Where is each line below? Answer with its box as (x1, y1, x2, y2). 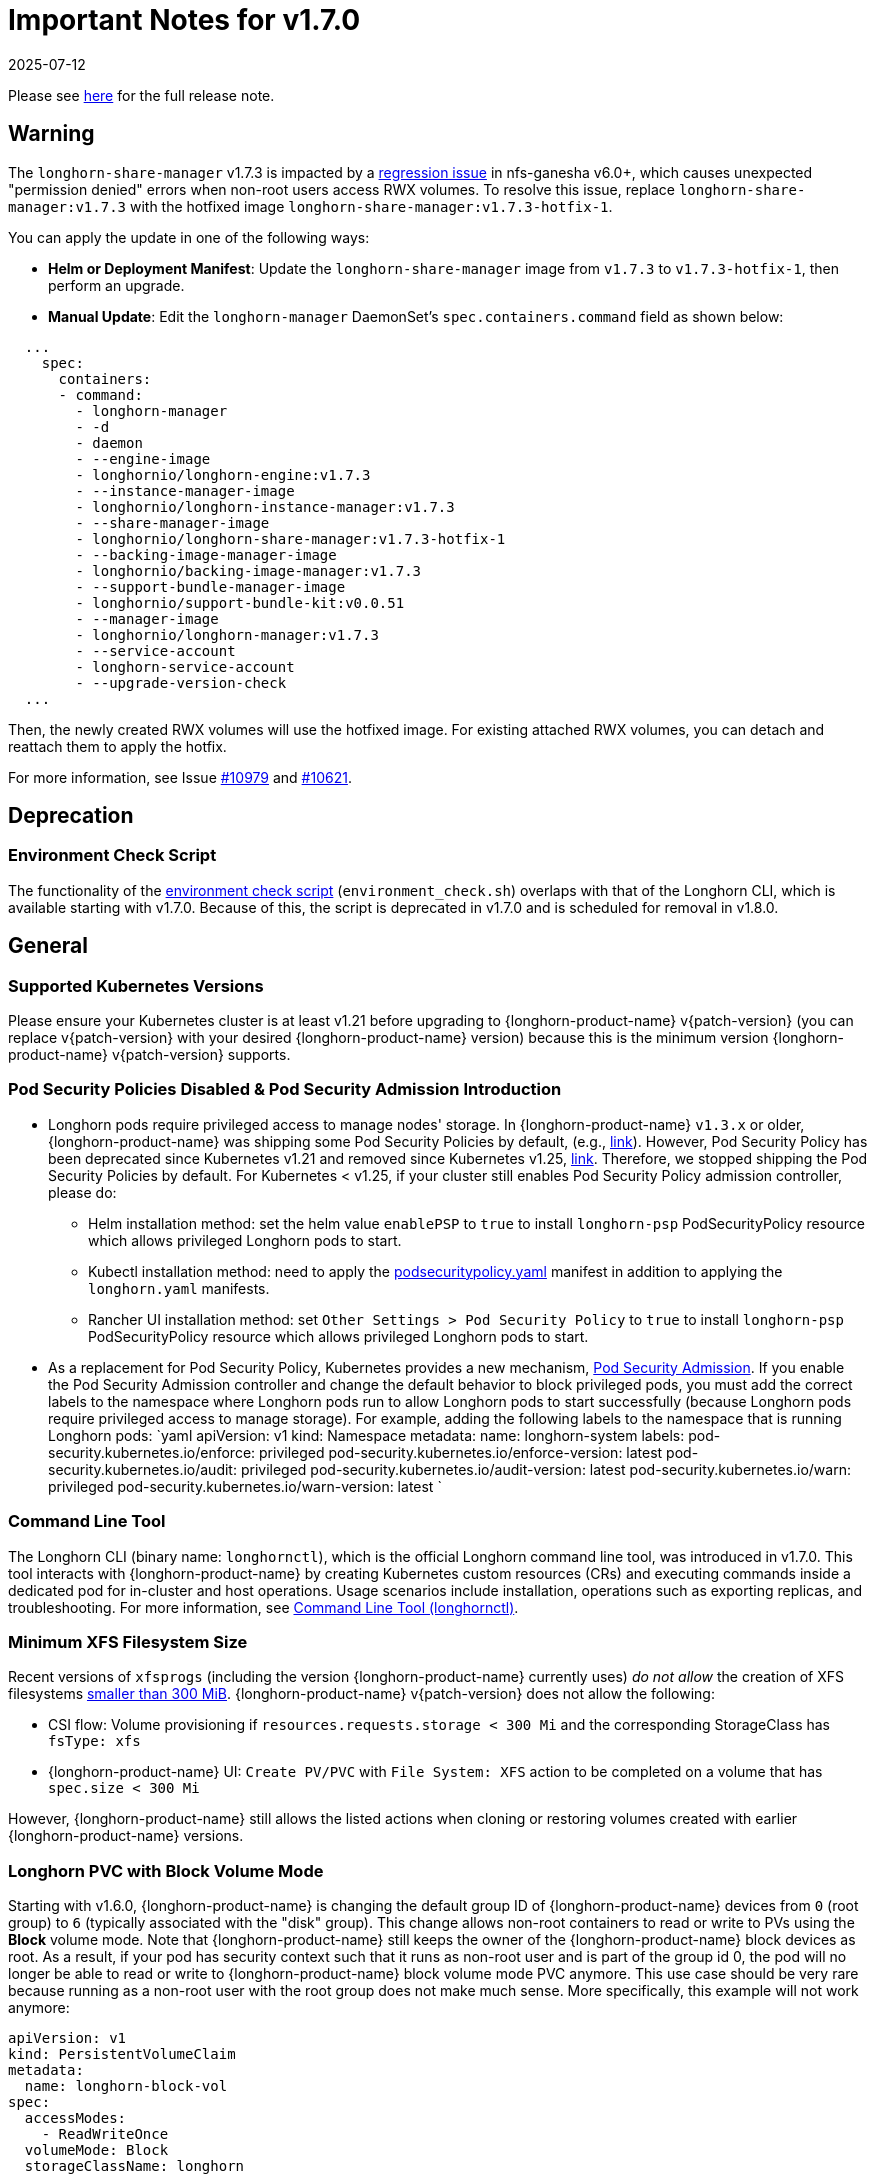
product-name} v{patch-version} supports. (8, 1046, 291, 1064)
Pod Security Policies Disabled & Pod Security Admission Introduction (8, 1079, 562, 1100)
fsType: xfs (48, 1733, 141, 1750)
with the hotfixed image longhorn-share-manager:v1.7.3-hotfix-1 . (129, 197, 613, 215)
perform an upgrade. (48, 276, 185, 294)
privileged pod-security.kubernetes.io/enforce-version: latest (259, 1443, 663, 1461)
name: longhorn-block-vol (24, 2078, 228, 2095)
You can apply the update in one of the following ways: (8, 228, 370, 246)
